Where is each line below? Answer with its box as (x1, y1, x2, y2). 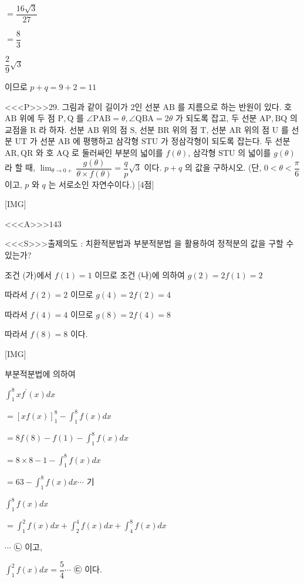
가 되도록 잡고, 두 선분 (175, 112, 257, 124)
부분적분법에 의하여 (5, 367, 76, 379)
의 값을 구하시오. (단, (185, 161, 262, 173)
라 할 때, (5, 161, 35, 173)
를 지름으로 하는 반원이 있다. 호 (177, 100, 292, 112)
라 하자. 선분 (39, 123, 85, 135)
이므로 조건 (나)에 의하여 (94, 268, 185, 281)
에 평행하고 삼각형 (72, 135, 139, 147)
